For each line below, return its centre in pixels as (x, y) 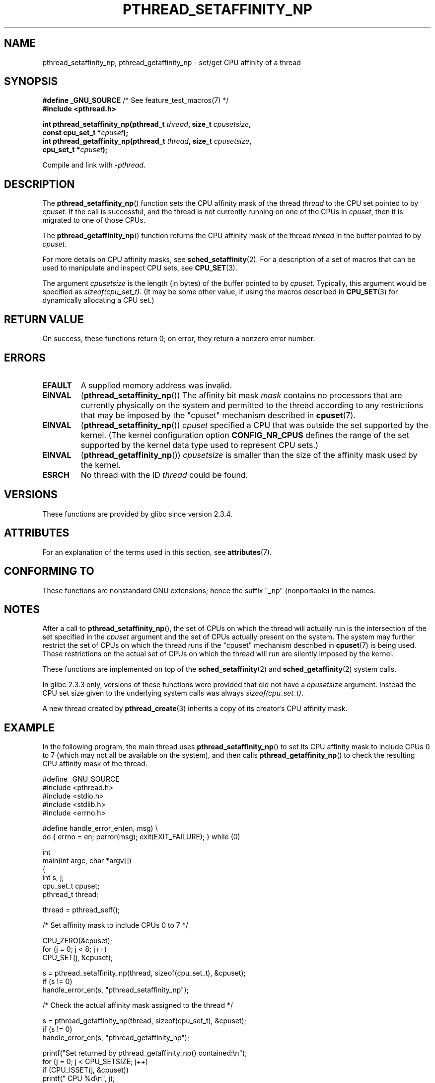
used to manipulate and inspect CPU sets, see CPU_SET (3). (140, 268)
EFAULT (57, 385)
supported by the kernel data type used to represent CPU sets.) (199, 445)
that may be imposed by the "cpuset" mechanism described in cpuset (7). (218, 415)
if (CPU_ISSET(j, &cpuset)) (85, 1070)
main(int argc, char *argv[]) (87, 861)
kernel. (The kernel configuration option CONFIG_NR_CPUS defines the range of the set (245, 435)
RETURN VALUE (44, 319)
